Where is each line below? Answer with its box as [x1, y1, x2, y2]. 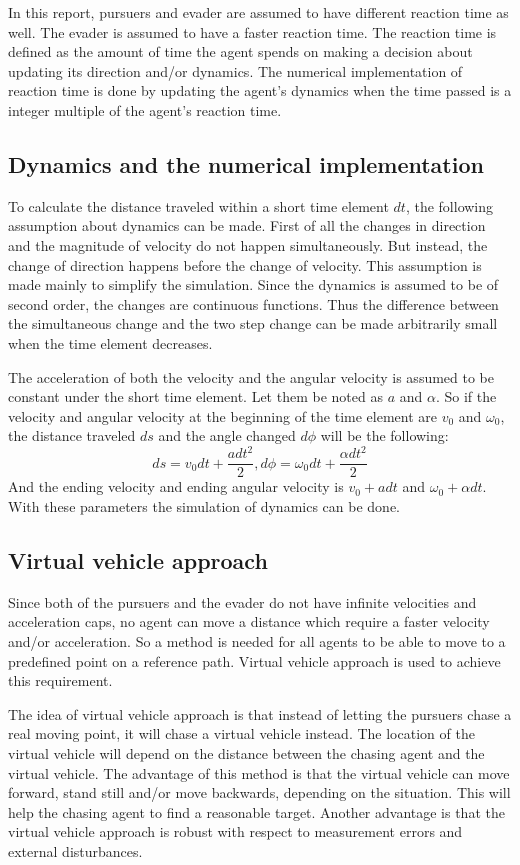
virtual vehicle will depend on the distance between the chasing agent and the [8, 743, 485, 763]
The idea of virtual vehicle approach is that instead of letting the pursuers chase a [8, 703, 512, 724]
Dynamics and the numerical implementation [8, 148, 484, 179]
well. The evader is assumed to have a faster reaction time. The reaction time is [8, 21, 497, 42]
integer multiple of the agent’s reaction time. [8, 99, 282, 120]
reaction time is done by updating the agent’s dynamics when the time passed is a [8, 80, 512, 101]
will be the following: [320, 425, 449, 446]
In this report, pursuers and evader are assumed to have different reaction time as [8, 2, 509, 22]
